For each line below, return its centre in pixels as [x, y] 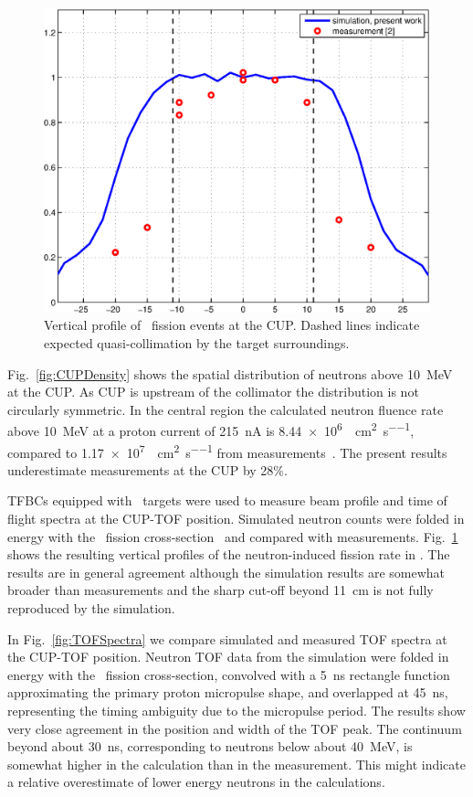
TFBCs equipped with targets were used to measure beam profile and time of [227, 500]
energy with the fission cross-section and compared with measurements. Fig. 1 [233, 536]
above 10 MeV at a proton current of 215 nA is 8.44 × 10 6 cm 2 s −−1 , [211, 429]
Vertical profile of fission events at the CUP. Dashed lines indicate [232, 325]
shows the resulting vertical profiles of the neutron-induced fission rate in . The [229, 554]
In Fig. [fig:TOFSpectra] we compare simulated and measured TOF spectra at [227, 638]
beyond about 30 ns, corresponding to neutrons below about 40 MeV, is [210, 746]
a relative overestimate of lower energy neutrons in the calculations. [196, 782]
